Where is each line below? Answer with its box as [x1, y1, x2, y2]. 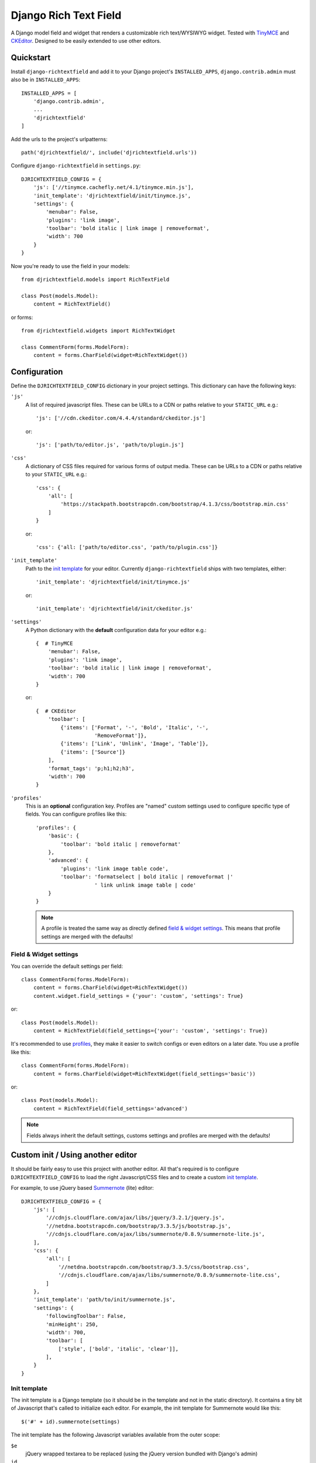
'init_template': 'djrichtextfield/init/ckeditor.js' [36, 605, 193, 612]
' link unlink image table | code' [94, 881, 197, 888]
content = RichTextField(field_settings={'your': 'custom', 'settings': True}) [33, 1028, 269, 1034]
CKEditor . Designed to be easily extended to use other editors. [11, 37, 162, 44]
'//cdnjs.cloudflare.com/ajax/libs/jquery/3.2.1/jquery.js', [46, 1214, 225, 1221]
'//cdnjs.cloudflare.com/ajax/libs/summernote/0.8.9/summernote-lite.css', [58, 1272, 281, 1279]
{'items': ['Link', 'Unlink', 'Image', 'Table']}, [60, 740, 209, 747]
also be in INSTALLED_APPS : [11, 76, 81, 83]
